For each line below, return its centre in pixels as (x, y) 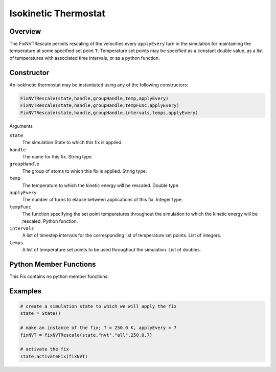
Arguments (21, 126)
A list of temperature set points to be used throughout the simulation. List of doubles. (112, 250)
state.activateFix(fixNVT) (54, 356)
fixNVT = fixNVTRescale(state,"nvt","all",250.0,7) (86, 335)
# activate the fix (44, 349)
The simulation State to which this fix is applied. (72, 143)
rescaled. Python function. (50, 221)
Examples (26, 291)
